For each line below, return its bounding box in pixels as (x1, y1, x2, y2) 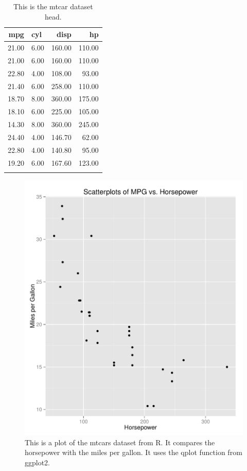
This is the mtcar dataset (13, 1, 93, 11)
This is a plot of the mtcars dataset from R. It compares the (25, 437, 215, 447)
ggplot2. (25, 457, 50, 467)
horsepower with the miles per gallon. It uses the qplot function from (25, 447, 242, 458)
